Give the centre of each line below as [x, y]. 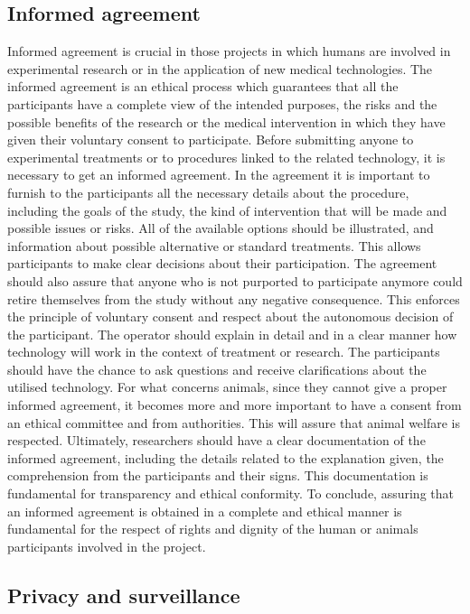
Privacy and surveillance [124, 595]
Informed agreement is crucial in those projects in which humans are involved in [229, 51]
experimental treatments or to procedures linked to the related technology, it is [226, 157]
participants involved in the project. [107, 546]
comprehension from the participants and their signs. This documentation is [218, 475]
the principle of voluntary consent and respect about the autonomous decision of [230, 316]
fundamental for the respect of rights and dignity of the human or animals [213, 529]
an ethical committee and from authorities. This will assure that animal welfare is [234, 422]
